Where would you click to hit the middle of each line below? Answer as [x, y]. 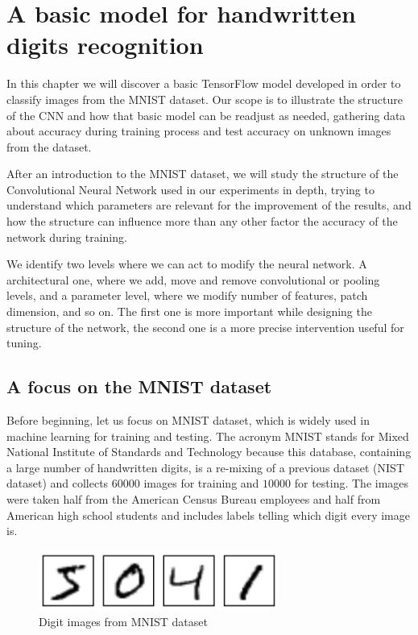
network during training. [67, 237]
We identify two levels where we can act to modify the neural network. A [187, 264]
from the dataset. [49, 146]
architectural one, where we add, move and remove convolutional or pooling [193, 279]
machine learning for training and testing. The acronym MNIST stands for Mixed [208, 436]
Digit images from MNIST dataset [123, 621]
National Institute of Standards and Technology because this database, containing [209, 452]
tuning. [24, 343]
